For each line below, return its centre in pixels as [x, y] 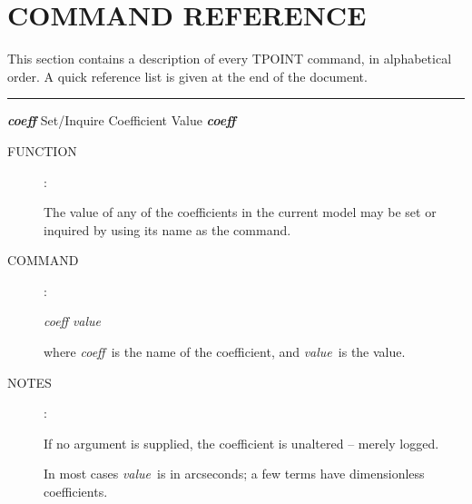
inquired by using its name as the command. [167, 229]
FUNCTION [42, 150]
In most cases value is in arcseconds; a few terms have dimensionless [234, 474]
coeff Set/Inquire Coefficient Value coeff [122, 120]
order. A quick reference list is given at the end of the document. [187, 76]
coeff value [73, 321]
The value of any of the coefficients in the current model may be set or [240, 212]
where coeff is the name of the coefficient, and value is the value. [225, 352]
